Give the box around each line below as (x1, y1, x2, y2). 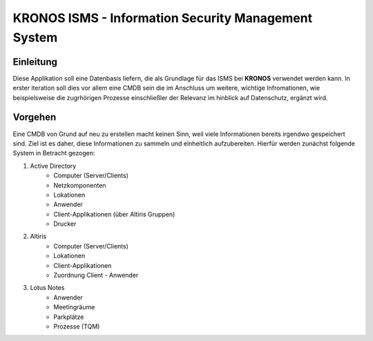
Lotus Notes (30, 284, 65, 292)
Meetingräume (53, 303, 95, 311)
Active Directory (30, 162, 77, 170)
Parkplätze (53, 313, 84, 321)
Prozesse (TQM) (53, 322, 100, 331)
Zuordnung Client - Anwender (53, 271, 139, 280)
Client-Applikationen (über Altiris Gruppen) (53, 210, 175, 218)
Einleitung (12, 56, 58, 68)
